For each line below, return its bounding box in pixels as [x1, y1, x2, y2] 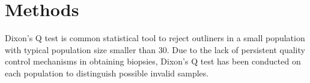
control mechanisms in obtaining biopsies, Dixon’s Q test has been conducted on [5, 55, 301, 67]
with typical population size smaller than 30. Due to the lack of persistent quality [5, 43, 305, 56]
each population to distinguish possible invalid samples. [5, 66, 209, 79]
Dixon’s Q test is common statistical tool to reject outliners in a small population [5, 32, 305, 44]
